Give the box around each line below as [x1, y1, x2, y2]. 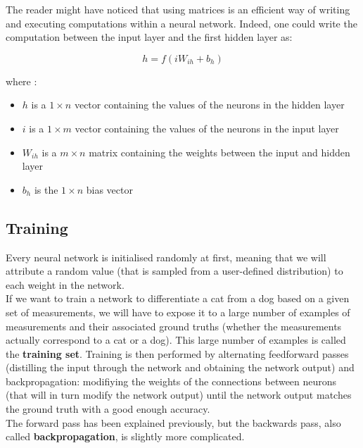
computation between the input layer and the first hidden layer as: [6, 30, 293, 44]
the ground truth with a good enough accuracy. [6, 402, 210, 416]
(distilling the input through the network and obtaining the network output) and [6, 360, 355, 375]
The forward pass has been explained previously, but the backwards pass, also [6, 415, 341, 430]
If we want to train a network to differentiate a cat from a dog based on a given [6, 291, 350, 306]
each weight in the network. [6, 277, 125, 292]
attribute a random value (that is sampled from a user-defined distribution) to [6, 263, 343, 278]
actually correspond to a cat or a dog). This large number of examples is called [6, 332, 346, 347]
